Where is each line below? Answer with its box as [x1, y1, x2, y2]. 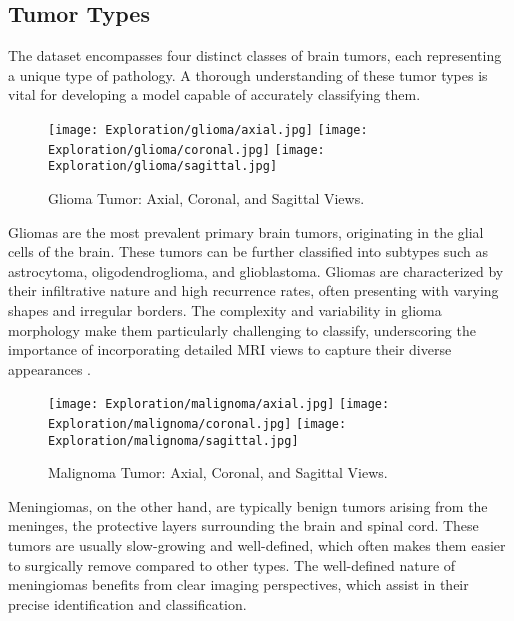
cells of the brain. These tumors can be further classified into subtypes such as [8, 241, 488, 262]
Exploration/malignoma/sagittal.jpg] [48, 433, 299, 448]
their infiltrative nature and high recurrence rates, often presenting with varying [8, 280, 499, 301]
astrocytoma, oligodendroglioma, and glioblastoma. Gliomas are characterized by [8, 260, 504, 281]
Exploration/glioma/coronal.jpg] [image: [48, 142, 325, 157]
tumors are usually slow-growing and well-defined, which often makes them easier [8, 535, 506, 556]
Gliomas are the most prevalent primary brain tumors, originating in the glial [8, 221, 484, 242]
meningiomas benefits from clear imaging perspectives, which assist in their [8, 574, 469, 595]
